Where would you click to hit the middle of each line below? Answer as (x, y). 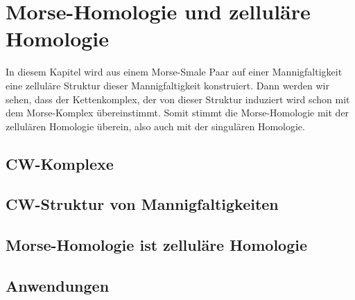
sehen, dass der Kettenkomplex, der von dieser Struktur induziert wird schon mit (178, 99)
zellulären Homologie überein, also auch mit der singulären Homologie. (155, 126)
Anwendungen (58, 286)
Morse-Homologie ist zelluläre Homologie (156, 245)
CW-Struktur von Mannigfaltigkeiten (142, 204)
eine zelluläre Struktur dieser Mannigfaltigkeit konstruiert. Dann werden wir (167, 85)
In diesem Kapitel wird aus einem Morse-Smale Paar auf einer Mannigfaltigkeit (174, 72)
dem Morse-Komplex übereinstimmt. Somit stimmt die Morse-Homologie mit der (177, 113)
